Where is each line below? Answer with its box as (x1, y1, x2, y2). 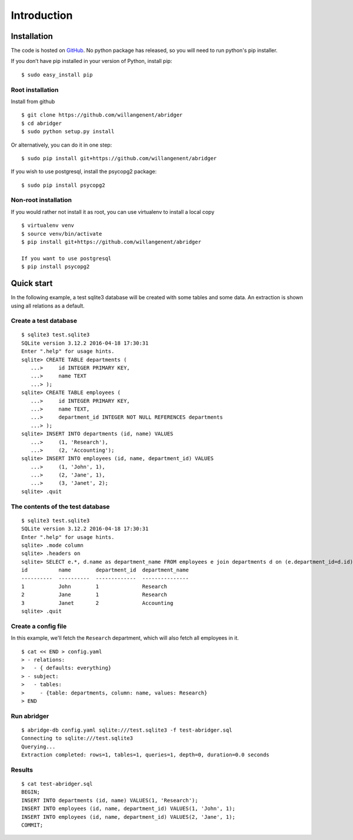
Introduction (11, 9, 73, 22)
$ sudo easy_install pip (21, 71, 93, 78)
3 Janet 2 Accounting (21, 600, 174, 606)
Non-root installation (11, 196, 72, 204)
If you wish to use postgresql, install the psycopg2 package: (11, 168, 157, 175)
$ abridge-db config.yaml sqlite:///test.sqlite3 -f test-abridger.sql (21, 726, 232, 733)
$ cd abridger (21, 120, 62, 127)
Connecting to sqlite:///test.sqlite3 (21, 735, 134, 742)
